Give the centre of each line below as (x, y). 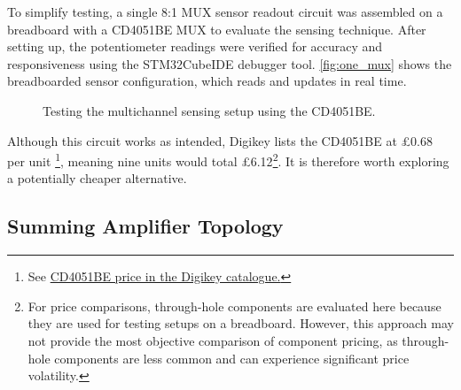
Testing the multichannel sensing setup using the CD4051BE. (209, 110)
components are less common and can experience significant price (232, 358)
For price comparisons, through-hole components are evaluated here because (234, 306)
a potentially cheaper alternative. (97, 178)
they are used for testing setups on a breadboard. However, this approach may (241, 323)
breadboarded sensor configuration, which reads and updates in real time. (207, 81)
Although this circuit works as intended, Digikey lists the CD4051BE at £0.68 (220, 140)
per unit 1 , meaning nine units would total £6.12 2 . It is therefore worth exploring (228, 160)
